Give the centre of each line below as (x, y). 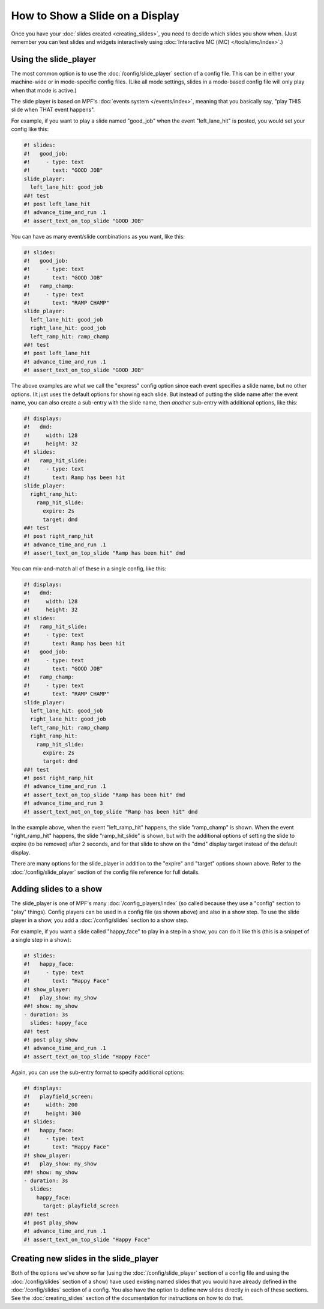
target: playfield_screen (81, 1206)
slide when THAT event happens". (53, 110)
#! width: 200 (51, 1105)
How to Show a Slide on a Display (95, 16)
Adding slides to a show (57, 889)
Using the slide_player (54, 59)
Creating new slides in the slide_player (85, 1259)
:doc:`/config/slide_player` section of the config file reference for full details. (106, 872)
